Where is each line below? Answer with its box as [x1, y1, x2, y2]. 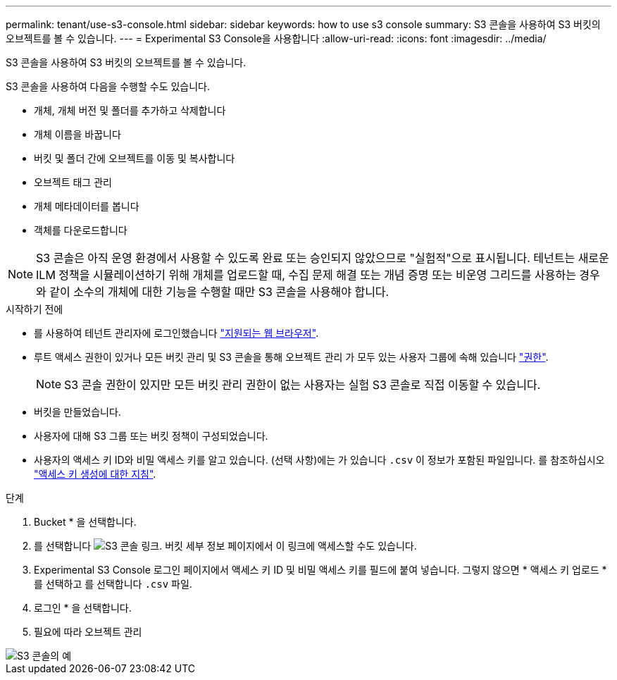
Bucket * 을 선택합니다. [34, 516, 137, 528]
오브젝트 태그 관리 [34, 176, 112, 188]
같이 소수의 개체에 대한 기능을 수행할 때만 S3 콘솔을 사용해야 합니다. [49, 285, 389, 299]
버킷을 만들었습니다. [34, 406, 121, 418]
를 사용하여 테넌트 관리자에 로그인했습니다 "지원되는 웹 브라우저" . [34, 327, 319, 339]
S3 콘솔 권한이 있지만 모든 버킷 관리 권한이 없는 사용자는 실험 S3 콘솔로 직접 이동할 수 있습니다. [64, 378, 541, 392]
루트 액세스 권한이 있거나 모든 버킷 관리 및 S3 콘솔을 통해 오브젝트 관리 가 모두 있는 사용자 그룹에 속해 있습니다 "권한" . [34, 351, 549, 363]
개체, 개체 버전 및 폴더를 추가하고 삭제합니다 [34, 104, 226, 116]
